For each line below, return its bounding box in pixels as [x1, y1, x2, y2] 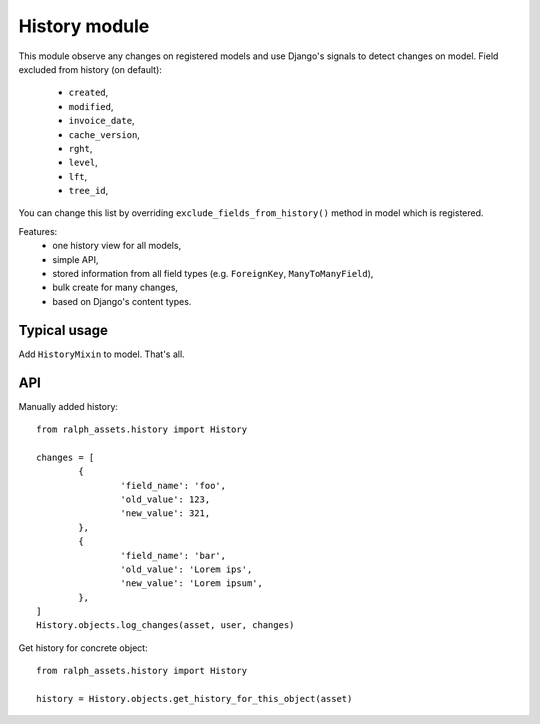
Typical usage [18, 321, 109, 339]
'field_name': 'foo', [120, 480, 227, 491]
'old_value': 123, [120, 493, 211, 505]
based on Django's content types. [52, 295, 192, 307]
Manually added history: [18, 400, 119, 412]
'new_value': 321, [120, 508, 211, 519]
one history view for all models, [52, 240, 182, 252]
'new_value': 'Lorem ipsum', [120, 578, 264, 589]
